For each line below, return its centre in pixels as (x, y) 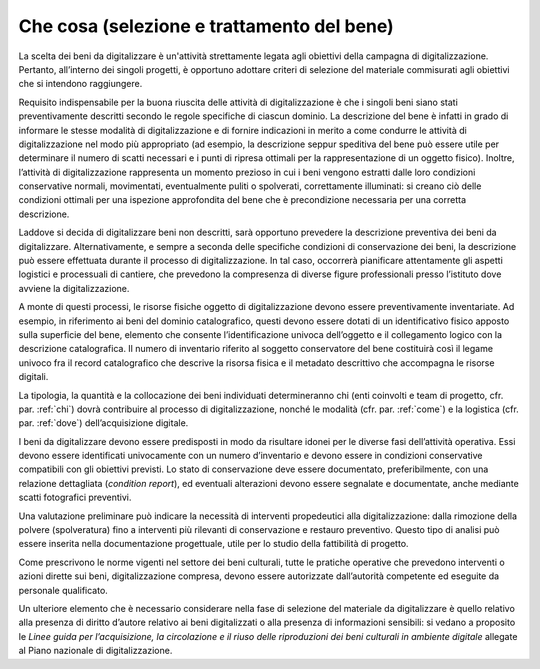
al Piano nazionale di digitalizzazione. (95, 651)
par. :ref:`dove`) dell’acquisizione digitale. (103, 423)
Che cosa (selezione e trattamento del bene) (206, 26)
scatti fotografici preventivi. (75, 497)
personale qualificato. (63, 590)
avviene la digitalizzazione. (74, 288)
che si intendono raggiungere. (80, 84)
